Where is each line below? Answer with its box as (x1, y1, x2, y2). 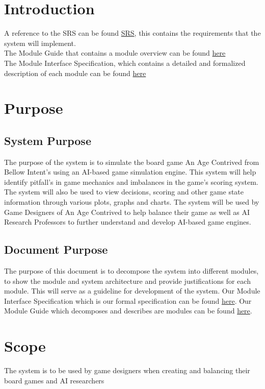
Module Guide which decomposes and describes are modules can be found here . (4, 305, 252, 316)
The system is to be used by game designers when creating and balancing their (4, 365, 250, 376)
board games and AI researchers (4, 375, 104, 385)
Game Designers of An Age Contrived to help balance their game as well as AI (4, 206, 250, 217)
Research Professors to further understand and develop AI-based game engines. (4, 216, 251, 227)
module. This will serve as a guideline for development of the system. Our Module (4, 285, 260, 296)
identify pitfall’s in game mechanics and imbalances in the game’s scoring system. (4, 176, 258, 187)
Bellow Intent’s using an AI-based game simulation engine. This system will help (4, 166, 256, 177)
